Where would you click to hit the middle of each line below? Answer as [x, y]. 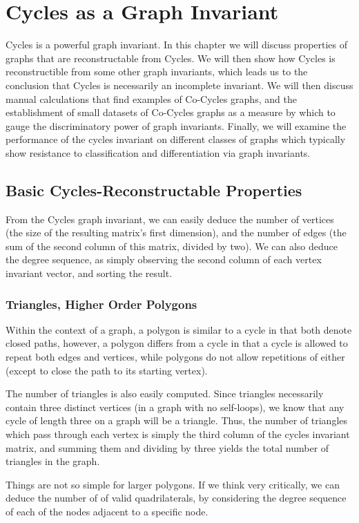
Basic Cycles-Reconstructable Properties [154, 190]
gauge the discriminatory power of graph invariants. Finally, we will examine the [176, 125]
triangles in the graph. [53, 461]
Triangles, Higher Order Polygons [101, 304]
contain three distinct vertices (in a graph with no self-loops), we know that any [175, 407]
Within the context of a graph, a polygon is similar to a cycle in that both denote [179, 329]
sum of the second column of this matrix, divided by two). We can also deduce [172, 246]
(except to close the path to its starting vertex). [107, 370]
